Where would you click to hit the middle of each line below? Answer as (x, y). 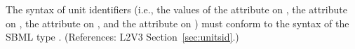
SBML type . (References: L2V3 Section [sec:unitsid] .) (122, 37)
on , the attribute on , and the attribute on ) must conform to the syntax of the (177, 23)
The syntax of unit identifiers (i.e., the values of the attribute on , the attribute (176, 9)
